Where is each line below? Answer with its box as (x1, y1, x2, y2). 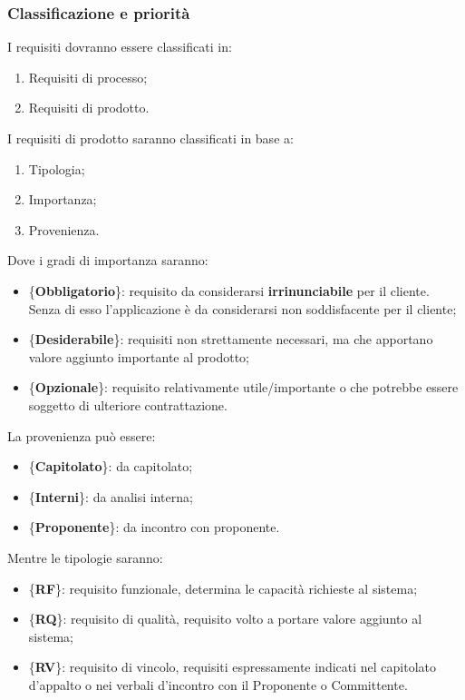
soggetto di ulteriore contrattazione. (28, 395, 228, 414)
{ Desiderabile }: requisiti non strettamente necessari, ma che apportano (28, 330, 433, 349)
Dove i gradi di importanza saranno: (7, 251, 208, 270)
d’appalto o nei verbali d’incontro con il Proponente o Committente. (28, 675, 408, 694)
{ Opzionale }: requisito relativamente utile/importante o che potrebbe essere (28, 378, 459, 397)
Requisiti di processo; (28, 67, 148, 86)
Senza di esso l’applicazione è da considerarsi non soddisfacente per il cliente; (28, 299, 457, 318)
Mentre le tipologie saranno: (7, 547, 163, 567)
